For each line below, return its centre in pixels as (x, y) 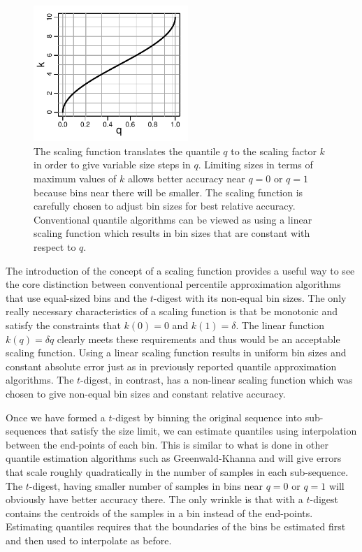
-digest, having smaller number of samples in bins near (146, 485)
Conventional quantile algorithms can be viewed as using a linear (173, 219)
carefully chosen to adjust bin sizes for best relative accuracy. (165, 206)
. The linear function (280, 325)
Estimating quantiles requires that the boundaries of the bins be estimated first (176, 526)
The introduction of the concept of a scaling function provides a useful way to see (180, 270)
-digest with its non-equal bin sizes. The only (250, 297)
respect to (55, 247)
